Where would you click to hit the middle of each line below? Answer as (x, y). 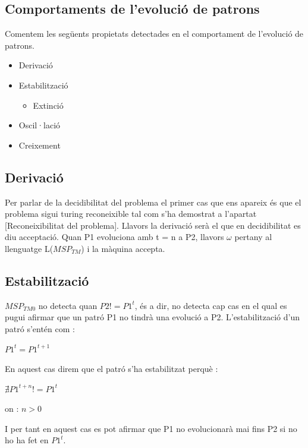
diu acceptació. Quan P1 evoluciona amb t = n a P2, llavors (114, 237)
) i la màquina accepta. (123, 248)
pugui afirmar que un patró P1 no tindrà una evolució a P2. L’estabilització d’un (152, 317)
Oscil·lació (40, 125)
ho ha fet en (27, 440)
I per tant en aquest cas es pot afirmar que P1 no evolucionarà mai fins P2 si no (151, 428)
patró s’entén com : (40, 328)
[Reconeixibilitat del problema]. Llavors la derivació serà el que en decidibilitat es (153, 225)
